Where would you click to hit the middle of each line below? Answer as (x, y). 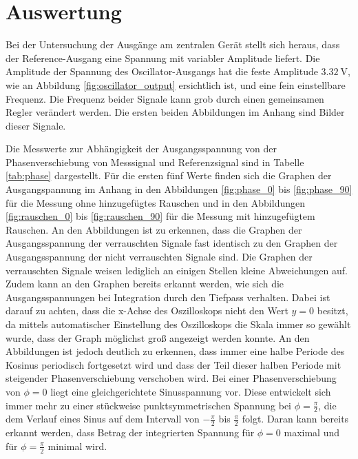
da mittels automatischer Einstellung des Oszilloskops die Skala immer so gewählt (178, 324)
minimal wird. (77, 446)
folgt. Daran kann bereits (295, 419)
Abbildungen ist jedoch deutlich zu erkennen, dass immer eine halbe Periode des (175, 351)
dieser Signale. (36, 125)
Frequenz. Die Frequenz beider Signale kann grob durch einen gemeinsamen (165, 98)
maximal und (312, 432)
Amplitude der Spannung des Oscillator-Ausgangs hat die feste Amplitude (162, 71)
